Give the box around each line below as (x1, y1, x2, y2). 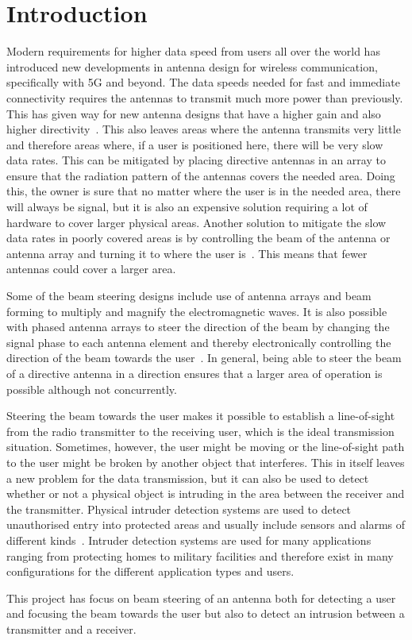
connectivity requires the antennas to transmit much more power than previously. (6, 89, 403, 106)
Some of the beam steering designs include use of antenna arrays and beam (6, 287, 372, 304)
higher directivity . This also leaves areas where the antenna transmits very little (6, 121, 401, 137)
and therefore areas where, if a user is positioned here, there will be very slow (6, 136, 383, 152)
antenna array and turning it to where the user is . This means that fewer (6, 245, 368, 261)
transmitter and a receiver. (6, 620, 137, 637)
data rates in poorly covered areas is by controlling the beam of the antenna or (6, 229, 391, 246)
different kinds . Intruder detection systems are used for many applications (6, 531, 372, 548)
